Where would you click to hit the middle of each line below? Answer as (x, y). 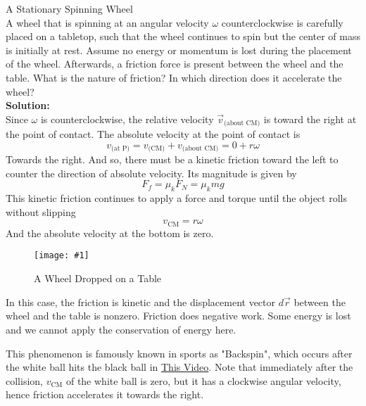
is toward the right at (310, 119)
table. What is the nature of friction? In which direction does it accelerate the (174, 77)
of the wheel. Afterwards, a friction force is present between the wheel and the (175, 64)
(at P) (120, 149)
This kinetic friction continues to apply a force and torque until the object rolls (176, 198)
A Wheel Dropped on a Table (98, 278)
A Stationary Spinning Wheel (69, 8)
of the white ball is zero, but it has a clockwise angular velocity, (203, 380)
